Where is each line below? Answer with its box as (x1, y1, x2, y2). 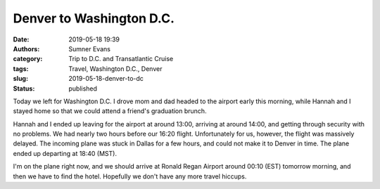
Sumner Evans (68, 44, 110, 53)
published (68, 84, 98, 93)
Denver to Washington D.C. (13, 11, 175, 26)
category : (13, 55, 43, 63)
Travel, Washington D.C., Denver (68, 64, 163, 73)
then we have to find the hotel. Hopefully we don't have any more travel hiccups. (13, 172, 247, 181)
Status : (13, 84, 35, 93)
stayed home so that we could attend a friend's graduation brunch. (13, 107, 207, 115)
